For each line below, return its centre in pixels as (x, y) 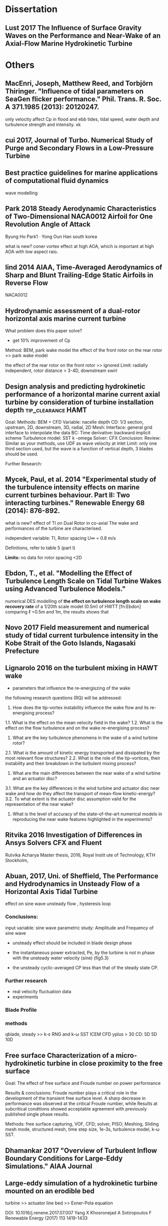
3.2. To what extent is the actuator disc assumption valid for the (71, 799)
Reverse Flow (27, 283)
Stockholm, (17, 860)
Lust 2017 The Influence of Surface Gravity (73, 28)
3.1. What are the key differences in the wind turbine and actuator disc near (82, 788)
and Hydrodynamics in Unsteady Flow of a (72, 884)
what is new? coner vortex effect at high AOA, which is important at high (79, 246)
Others (20, 65)
